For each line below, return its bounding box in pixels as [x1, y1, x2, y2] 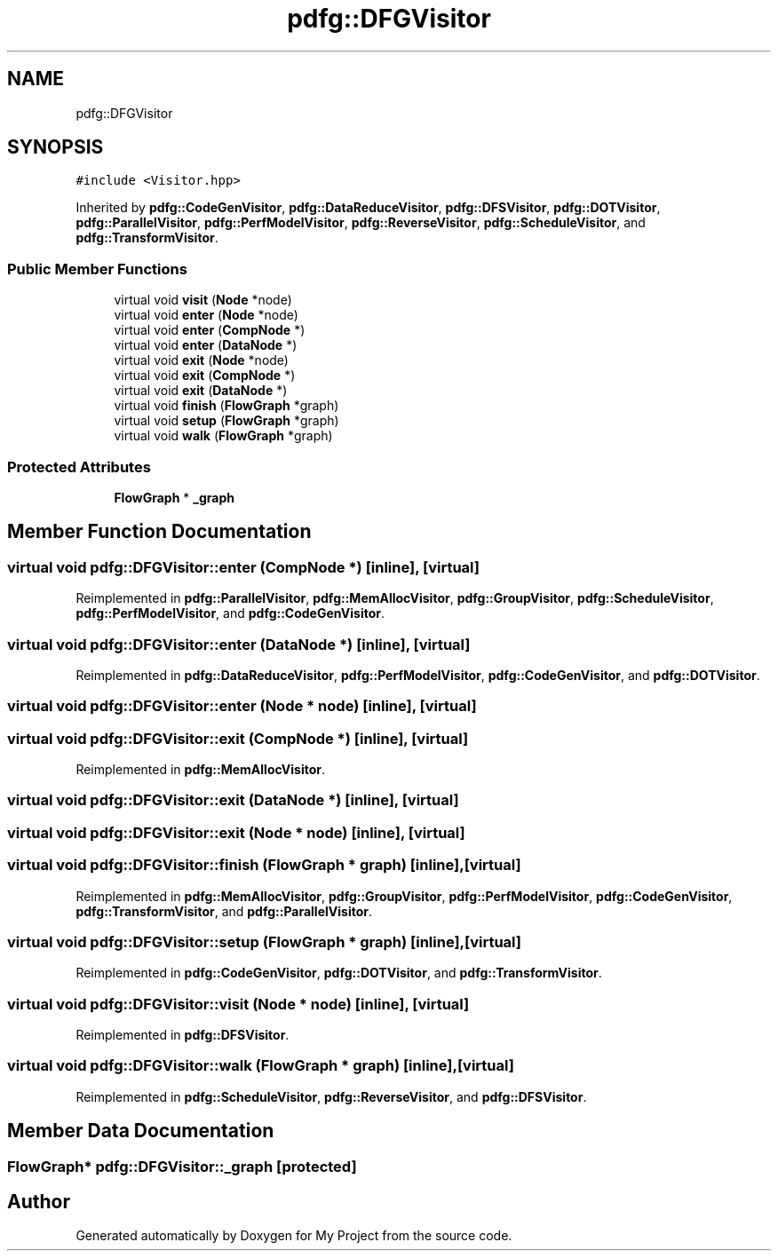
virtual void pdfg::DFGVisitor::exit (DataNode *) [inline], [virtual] [7, 791, 459, 810]
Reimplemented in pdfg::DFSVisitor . [75, 1027, 290, 1043]
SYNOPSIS [7, 136, 104, 159]
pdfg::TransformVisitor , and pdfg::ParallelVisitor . [75, 903, 373, 919]
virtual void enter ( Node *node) [114, 307, 298, 323]
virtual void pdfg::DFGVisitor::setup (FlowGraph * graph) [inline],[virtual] [7, 932, 522, 951]
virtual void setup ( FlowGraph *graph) [114, 413, 339, 429]
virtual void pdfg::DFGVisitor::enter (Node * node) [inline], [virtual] [7, 697, 477, 716]
